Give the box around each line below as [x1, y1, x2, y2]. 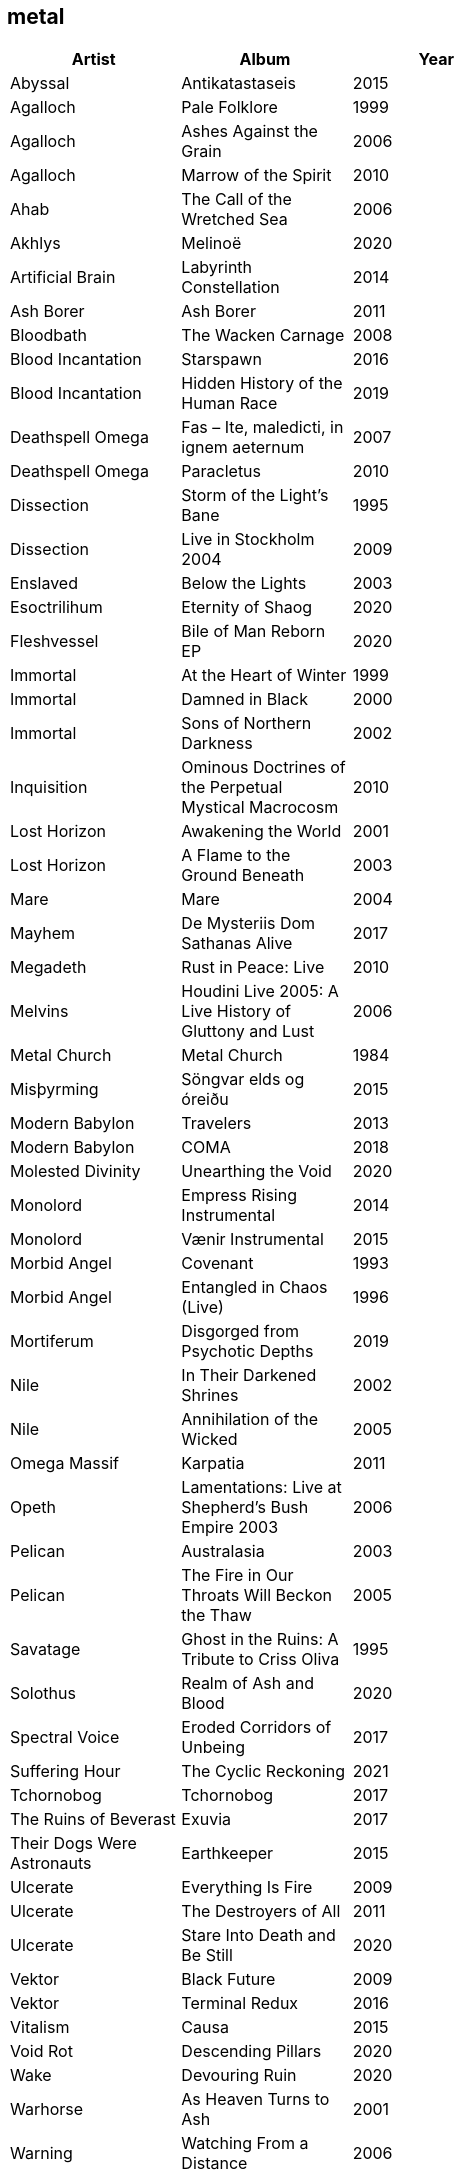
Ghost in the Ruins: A [181, 1629, 339, 1650]
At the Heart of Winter [181, 665, 347, 686]
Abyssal [10, 73, 70, 94]
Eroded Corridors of [181, 1717, 332, 1738]
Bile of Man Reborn [181, 621, 326, 642]
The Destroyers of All [181, 1901, 341, 1922]
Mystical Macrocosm [181, 797, 339, 818]
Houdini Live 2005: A [181, 981, 339, 1002]
